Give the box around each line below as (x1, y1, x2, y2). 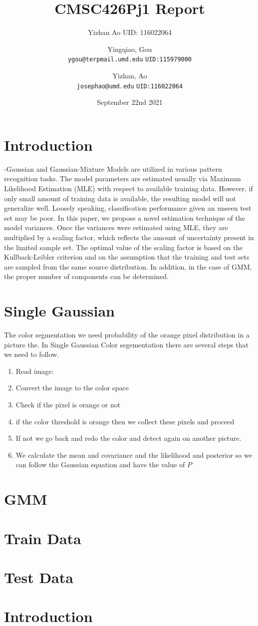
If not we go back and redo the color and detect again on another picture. (15, 433, 242, 443)
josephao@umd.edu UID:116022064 (76, 82, 183, 90)
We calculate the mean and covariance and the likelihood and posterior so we (15, 449, 252, 460)
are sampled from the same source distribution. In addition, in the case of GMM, (4, 261, 252, 272)
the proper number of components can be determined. (4, 271, 169, 282)
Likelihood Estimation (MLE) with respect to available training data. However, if (4, 183, 253, 193)
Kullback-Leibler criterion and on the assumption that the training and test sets (4, 252, 250, 262)
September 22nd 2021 (97, 97, 163, 107)
